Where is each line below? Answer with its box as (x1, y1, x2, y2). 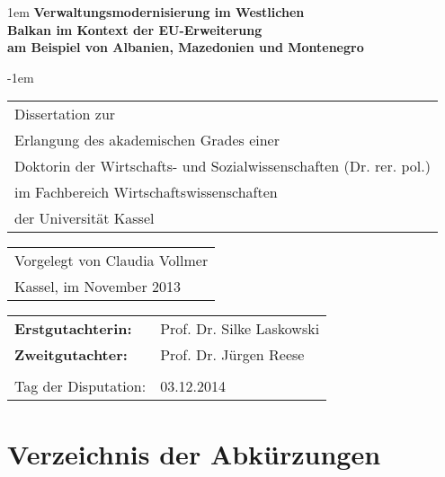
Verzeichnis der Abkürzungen (7, 435, 381, 472)
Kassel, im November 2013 (14, 276, 182, 297)
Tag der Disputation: (14, 375, 147, 397)
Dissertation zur (14, 103, 116, 125)
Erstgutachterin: (14, 318, 132, 340)
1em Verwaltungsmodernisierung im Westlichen (7, 3, 305, 21)
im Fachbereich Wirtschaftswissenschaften (14, 181, 278, 203)
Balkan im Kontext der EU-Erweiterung (7, 20, 263, 39)
